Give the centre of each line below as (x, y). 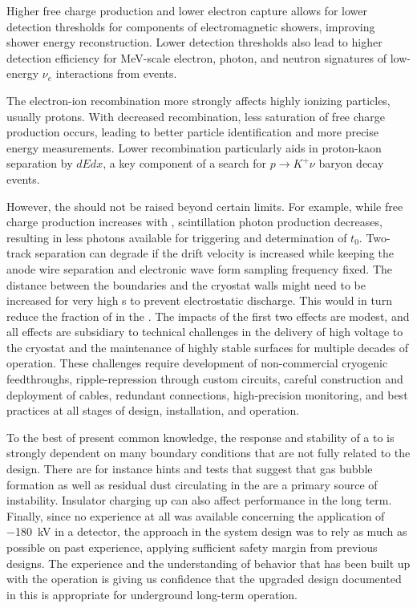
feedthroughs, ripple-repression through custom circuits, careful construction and (205, 379)
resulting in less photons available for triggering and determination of (177, 237)
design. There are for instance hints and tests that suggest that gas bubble (190, 469)
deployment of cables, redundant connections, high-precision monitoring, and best (207, 394)
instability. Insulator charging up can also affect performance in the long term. (199, 500)
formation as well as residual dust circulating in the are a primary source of (192, 484)
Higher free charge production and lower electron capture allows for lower (187, 10)
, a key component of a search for (185, 163)
